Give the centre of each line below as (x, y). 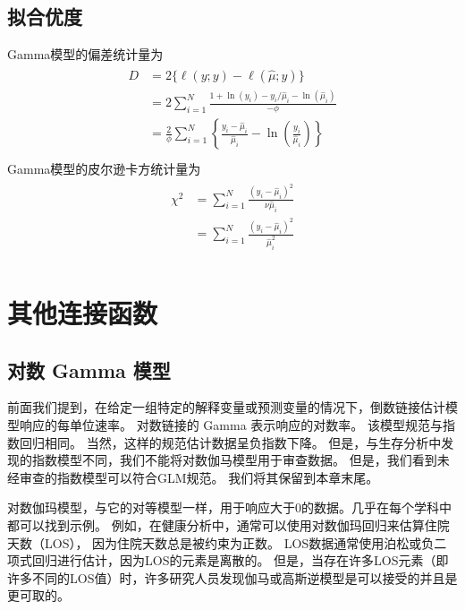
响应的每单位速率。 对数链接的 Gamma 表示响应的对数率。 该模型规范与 (231, 424)
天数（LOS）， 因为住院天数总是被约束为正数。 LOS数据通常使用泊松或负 (221, 542)
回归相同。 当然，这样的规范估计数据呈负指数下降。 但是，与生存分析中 (230, 442)
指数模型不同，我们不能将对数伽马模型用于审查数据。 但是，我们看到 (234, 460)
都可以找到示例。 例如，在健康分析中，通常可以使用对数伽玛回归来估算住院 (228, 524)
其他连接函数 (83, 312)
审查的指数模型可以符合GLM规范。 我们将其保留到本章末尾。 (199, 477)
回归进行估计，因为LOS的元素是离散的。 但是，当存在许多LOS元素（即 (240, 560)
